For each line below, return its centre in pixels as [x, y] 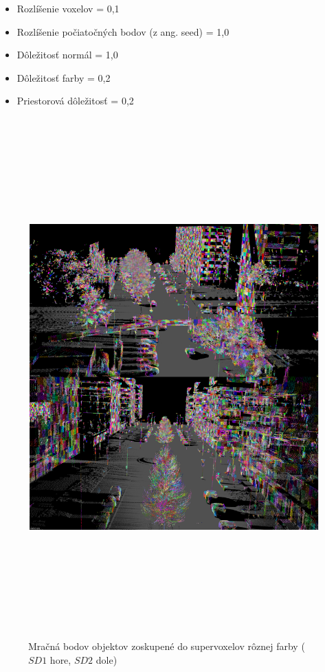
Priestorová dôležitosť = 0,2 [75, 101]
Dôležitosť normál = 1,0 [67, 55]
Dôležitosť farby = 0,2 [64, 77]
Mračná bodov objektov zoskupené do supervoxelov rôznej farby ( [167, 646]
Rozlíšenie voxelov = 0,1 [68, 8]
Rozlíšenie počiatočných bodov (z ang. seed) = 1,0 [123, 31]
